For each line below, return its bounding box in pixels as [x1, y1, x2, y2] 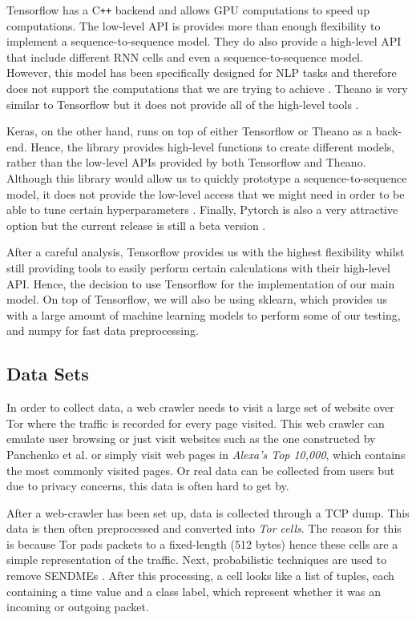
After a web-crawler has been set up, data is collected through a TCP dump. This [6, 504, 410, 521]
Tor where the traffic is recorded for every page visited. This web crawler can [6, 414, 385, 431]
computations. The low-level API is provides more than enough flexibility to [6, 17, 381, 34]
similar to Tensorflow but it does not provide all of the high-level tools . [6, 95, 359, 112]
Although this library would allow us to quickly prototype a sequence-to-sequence [6, 170, 407, 186]
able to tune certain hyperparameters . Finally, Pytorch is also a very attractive [6, 201, 398, 218]
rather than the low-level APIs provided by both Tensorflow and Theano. [6, 154, 366, 171]
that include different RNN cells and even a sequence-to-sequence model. [6, 48, 363, 65]
